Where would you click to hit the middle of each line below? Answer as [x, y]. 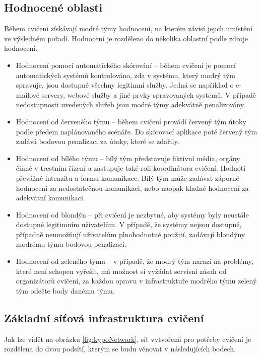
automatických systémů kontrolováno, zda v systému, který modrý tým [125, 75]
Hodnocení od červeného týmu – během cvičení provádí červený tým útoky [131, 121]
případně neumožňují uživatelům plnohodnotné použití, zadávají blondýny [130, 234]
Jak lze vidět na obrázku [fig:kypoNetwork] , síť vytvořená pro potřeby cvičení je [128, 339]
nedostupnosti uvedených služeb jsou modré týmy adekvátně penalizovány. [130, 104]
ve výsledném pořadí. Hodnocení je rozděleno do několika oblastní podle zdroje [126, 38]
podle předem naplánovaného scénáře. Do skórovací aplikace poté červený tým [137, 131]
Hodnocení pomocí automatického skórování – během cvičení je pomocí [126, 65]
